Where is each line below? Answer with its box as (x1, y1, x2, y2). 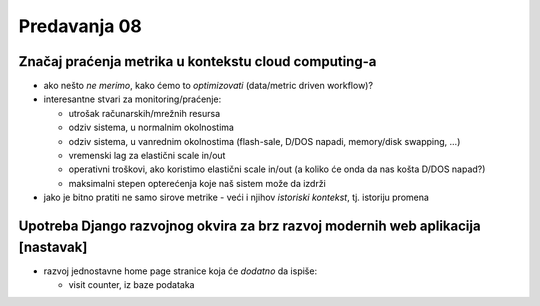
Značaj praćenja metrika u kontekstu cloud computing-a (18, 53, 377, 70)
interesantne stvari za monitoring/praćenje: (43, 93, 222, 105)
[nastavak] (18, 238, 88, 255)
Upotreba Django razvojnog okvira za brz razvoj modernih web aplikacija (18, 218, 481, 234)
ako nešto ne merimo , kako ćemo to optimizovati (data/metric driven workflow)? (43, 80, 374, 92)
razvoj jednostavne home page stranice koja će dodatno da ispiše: (43, 265, 318, 277)
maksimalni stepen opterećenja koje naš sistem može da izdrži (68, 177, 327, 189)
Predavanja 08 (18, 15, 142, 37)
